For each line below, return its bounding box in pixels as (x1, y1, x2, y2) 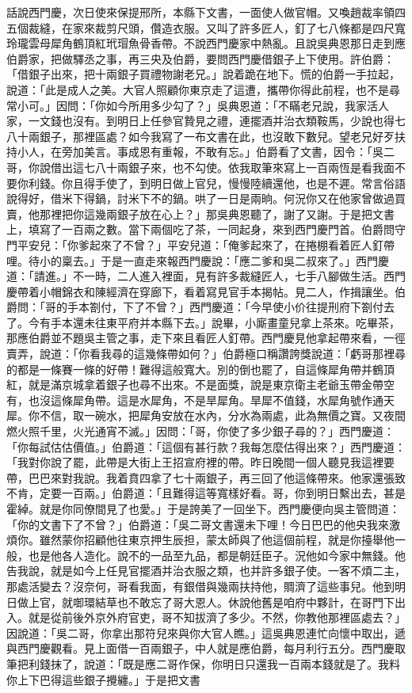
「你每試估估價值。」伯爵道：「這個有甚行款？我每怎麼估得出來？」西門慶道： (6, 438, 406, 455)
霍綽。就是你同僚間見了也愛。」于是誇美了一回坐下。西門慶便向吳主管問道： (6, 501, 400, 516)
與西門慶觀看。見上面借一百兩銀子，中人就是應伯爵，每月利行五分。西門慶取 (6, 640, 406, 657)
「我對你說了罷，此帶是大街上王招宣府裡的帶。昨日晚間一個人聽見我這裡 (6, 454, 383, 470)
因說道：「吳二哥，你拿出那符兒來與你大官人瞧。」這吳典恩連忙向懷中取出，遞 (6, 624, 406, 641)
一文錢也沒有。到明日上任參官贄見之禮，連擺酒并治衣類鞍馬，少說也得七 (28, 112, 406, 129)
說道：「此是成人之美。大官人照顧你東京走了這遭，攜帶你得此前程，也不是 (6, 81, 389, 97)
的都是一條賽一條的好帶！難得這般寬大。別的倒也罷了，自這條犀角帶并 (6, 360, 372, 377)
